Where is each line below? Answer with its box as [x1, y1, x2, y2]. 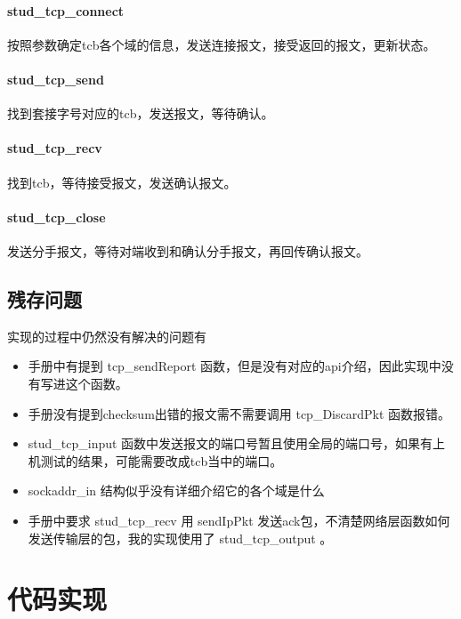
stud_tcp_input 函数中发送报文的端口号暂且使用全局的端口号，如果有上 [28, 434, 446, 453]
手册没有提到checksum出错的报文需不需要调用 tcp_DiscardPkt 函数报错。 [28, 404, 451, 422]
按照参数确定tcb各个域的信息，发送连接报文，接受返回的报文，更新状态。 [7, 35, 436, 53]
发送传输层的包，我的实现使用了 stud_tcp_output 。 [28, 528, 333, 547]
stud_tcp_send [7, 69, 104, 88]
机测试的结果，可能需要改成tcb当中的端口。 [28, 451, 283, 470]
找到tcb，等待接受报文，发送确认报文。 [7, 173, 237, 191]
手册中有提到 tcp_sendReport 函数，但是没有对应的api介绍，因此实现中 [28, 357, 441, 375]
